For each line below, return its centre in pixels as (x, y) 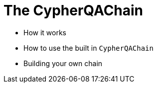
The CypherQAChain (74, 10)
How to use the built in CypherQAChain (88, 48)
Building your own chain (63, 63)
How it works (45, 32)
